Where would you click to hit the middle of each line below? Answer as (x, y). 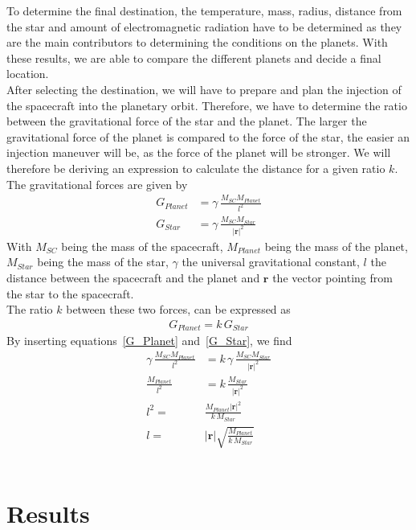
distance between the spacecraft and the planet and (133, 278)
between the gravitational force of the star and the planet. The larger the (187, 121)
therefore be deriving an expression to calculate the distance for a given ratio (196, 168)
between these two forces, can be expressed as (178, 309)
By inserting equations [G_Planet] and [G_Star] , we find (149, 341)
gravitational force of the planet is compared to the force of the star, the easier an (208, 136)
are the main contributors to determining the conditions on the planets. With (197, 42)
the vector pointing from (332, 278)
